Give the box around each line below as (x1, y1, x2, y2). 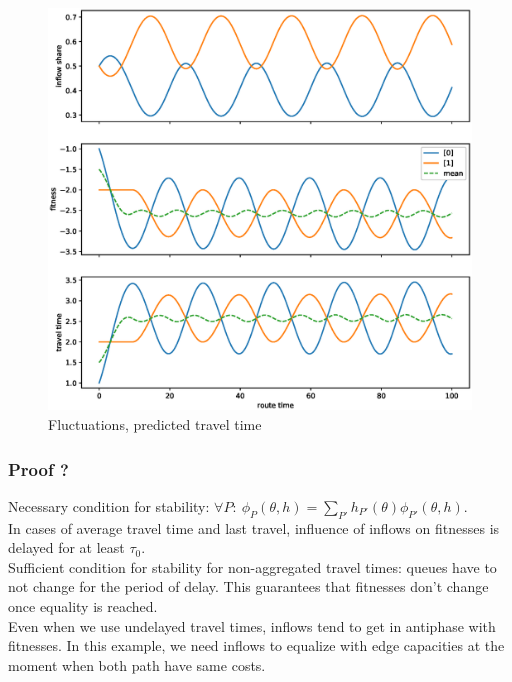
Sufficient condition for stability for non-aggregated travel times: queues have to (8, 556, 497, 577)
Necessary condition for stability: (8, 495, 210, 516)
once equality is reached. (8, 596, 158, 617)
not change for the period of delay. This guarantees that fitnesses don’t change (8, 576, 489, 597)
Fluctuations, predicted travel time (48, 414, 262, 435)
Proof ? (8, 456, 69, 481)
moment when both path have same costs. (8, 654, 266, 675)
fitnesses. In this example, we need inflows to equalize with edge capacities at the (8, 635, 505, 656)
